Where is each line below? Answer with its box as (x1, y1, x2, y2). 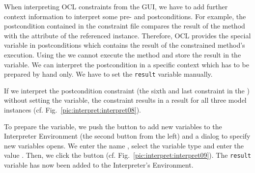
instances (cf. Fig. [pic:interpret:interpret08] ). (4, 105, 142, 115)
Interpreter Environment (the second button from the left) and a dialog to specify (4, 131, 251, 141)
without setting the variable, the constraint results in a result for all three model (4, 95, 247, 105)
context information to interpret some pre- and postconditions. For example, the (4, 11, 246, 21)
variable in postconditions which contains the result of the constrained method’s (4, 40, 245, 50)
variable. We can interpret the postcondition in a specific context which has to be (4, 59, 249, 69)
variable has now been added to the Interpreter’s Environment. (4, 160, 194, 170)
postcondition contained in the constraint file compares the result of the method (4, 21, 245, 31)
